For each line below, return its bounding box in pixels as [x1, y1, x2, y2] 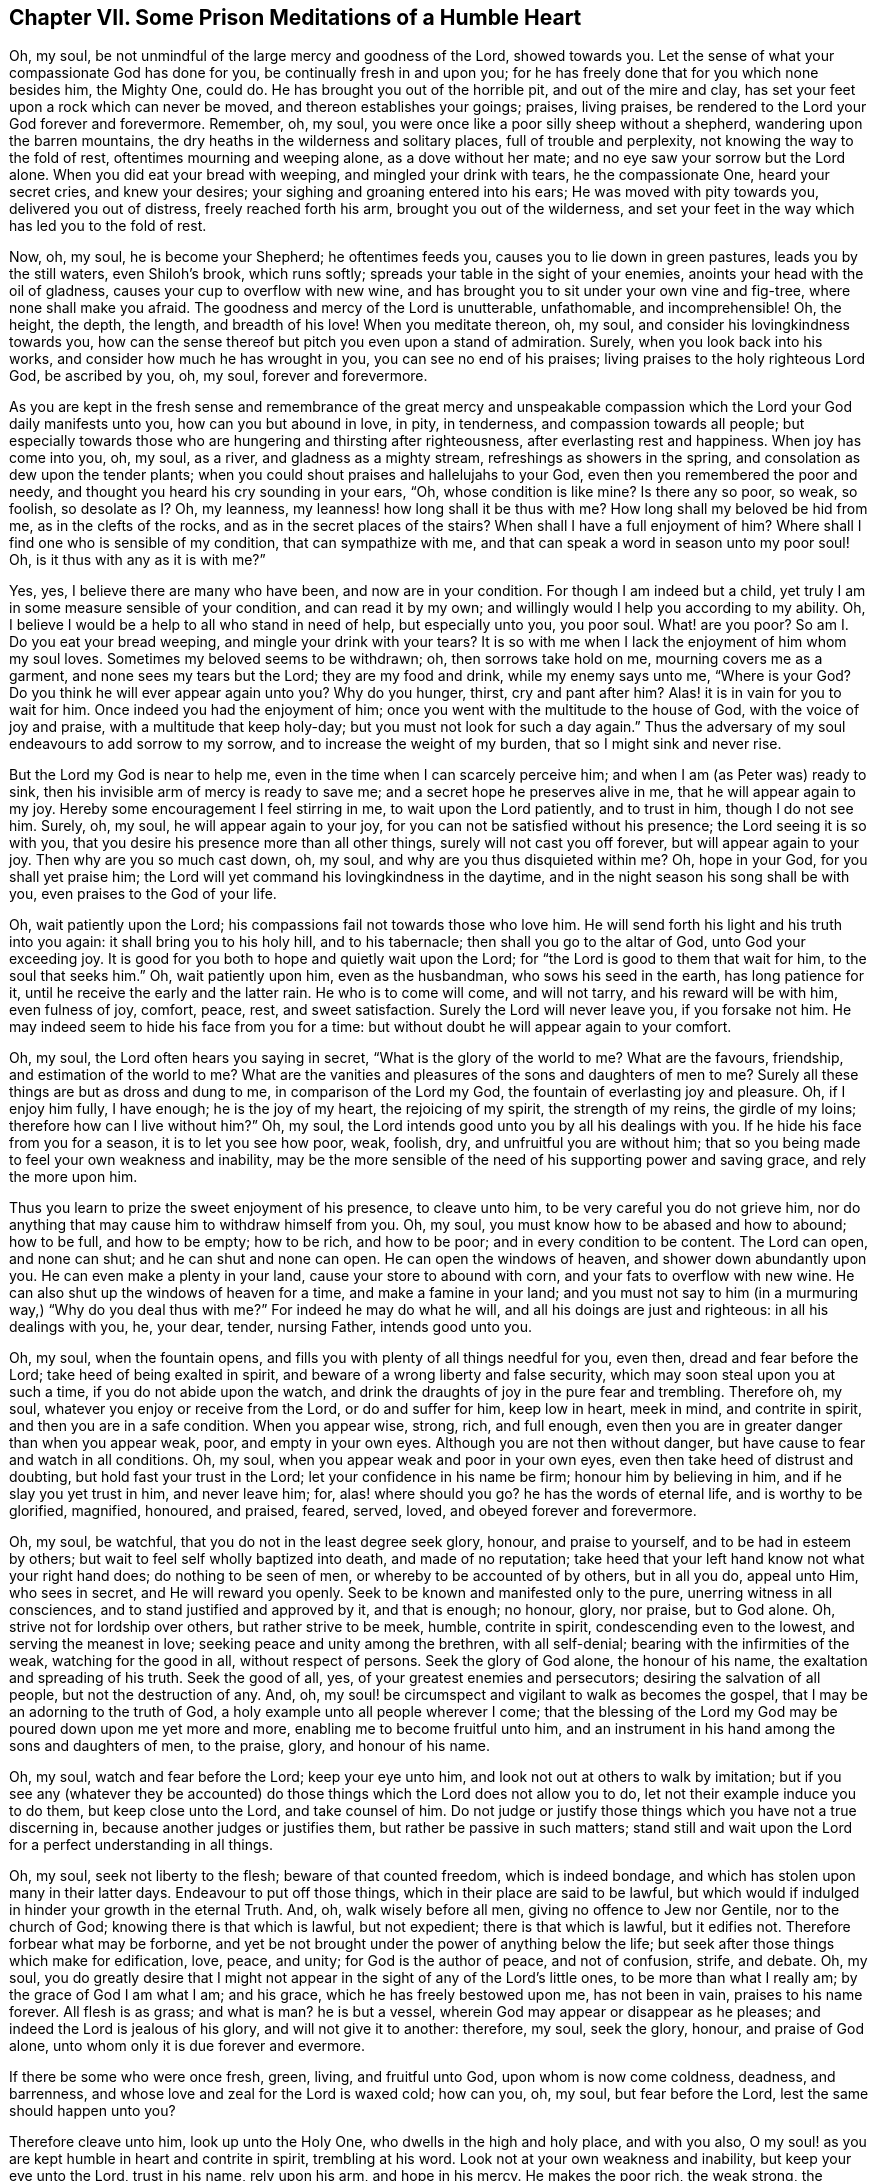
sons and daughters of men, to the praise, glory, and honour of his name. [9, 1737, 490, 1755]
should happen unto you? [9, 2102, 176, 2120]
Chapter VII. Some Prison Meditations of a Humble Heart [9, 5, 582, 30]
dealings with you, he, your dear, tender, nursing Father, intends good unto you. [9, 1318, 533, 1336]
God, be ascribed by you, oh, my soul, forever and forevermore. [9, 367, 428, 385]
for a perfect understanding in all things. [9, 1836, 274, 1854]
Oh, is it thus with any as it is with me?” [9, 551, 266, 569]
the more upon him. [9, 1168, 138, 1186]
